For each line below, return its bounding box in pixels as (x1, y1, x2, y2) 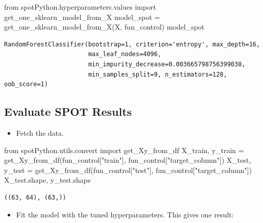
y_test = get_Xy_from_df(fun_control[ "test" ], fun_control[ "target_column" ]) (4, 164, 252, 175)
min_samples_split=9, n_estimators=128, (88, 70, 227, 78)
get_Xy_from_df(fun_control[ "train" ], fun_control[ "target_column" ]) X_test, (4, 155, 251, 165)
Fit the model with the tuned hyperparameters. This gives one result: (16, 209, 234, 219)
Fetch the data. (16, 127, 64, 138)
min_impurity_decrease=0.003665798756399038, (88, 60, 246, 68)
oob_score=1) (4, 81, 48, 88)
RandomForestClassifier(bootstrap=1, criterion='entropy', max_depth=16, (4, 40, 260, 48)
